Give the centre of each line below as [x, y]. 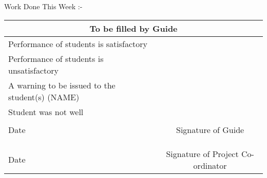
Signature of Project [202, 153]
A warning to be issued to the [62, 85]
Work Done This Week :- [43, 6]
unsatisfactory [34, 70]
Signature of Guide [210, 129]
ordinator [210, 165]
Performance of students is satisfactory [78, 43]
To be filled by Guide [133, 28]
